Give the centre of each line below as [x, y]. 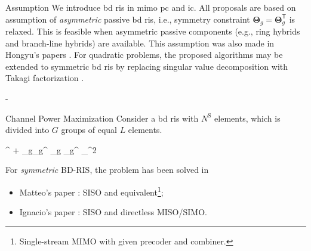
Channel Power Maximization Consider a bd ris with [102, 118]
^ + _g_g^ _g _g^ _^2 [51, 149]
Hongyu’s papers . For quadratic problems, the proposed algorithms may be [144, 55]
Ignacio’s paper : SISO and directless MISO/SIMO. [113, 212]
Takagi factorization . [45, 78]
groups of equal [89, 130]
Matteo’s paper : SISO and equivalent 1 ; [91, 191]
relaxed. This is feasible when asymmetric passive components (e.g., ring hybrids [153, 31]
